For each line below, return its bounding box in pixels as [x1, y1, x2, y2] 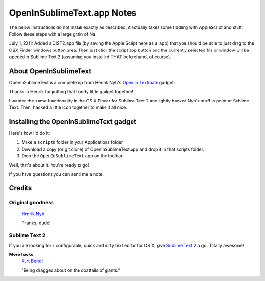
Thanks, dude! [21, 220, 51, 226]
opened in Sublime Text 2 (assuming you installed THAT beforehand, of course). [9, 54, 171, 60]
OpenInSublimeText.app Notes [9, 7, 137, 18]
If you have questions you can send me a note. [9, 171, 104, 177]
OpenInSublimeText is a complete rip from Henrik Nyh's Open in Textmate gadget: [9, 80, 175, 86]
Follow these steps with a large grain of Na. [9, 31, 97, 37]
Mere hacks [9, 251, 34, 257]
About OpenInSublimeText [9, 67, 92, 75]
